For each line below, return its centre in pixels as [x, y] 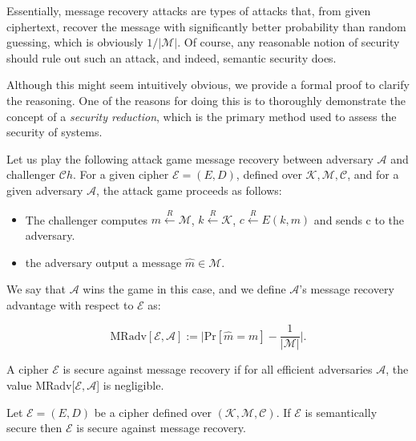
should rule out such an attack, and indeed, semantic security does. [172, 57]
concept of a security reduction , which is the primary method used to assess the [202, 116]
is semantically [341, 412]
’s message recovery [347, 289]
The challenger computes [86, 219]
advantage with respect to [70, 304]
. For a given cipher [121, 174]
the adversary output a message [103, 262]
